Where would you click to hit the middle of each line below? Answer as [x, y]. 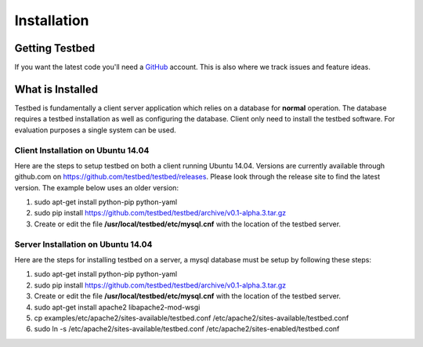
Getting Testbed [55, 48]
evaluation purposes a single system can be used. [95, 130]
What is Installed [56, 89]
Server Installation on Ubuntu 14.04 [83, 244]
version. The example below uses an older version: [97, 187]
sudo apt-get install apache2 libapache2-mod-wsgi [117, 307]
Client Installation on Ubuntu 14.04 [82, 150]
